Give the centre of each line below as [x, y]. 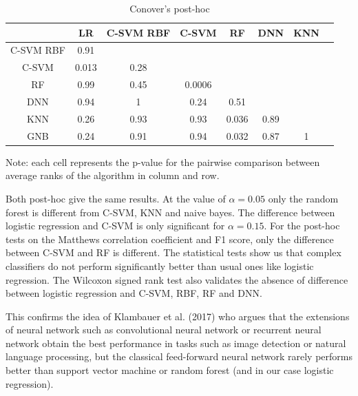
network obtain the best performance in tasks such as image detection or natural [176, 343]
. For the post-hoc [302, 226]
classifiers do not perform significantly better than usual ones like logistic [160, 265]
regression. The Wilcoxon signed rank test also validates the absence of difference [177, 279]
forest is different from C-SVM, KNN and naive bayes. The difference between [170, 212]
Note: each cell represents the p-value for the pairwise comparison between [163, 161]
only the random [303, 198]
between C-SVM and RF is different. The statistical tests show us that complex [173, 252]
